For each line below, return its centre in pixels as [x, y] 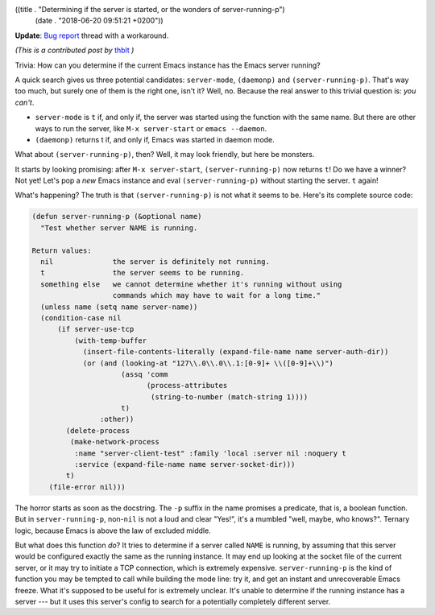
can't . [25, 102]
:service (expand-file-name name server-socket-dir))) [184, 464]
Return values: [62, 250]
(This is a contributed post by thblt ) [75, 50]
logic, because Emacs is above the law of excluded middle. [113, 530]
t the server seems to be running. [143, 273]
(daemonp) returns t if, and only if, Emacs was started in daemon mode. [155, 139]
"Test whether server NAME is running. [119, 228]
